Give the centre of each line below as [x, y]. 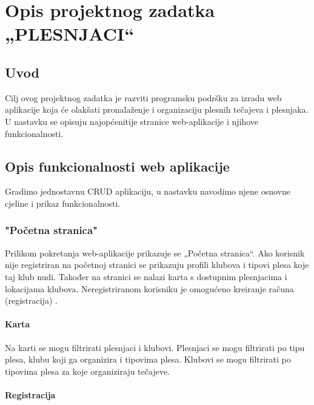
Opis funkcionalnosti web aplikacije [117, 166]
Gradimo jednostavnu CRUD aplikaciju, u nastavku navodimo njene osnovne [148, 191]
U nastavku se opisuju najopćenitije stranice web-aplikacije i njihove [132, 121]
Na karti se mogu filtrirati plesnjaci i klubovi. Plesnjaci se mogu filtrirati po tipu [155, 347]
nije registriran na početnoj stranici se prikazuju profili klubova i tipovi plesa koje [157, 265]
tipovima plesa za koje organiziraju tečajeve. [87, 371]
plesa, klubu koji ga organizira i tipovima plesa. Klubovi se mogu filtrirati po [148, 359]
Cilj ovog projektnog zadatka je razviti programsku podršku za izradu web [143, 97]
